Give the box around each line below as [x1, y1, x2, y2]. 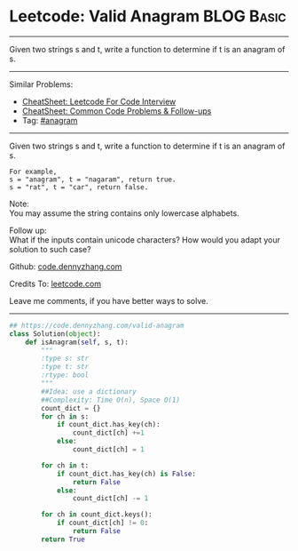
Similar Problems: [9, 78, 74, 90]
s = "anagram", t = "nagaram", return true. [9, 175, 176, 184]
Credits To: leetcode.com [9, 278, 102, 289]
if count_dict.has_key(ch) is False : [56, 469, 197, 478]
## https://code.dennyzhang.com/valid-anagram [9, 321, 184, 330]
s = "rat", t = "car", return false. [9, 182, 149, 192]
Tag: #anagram [21, 115, 78, 125]
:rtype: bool [41, 371, 90, 379]
